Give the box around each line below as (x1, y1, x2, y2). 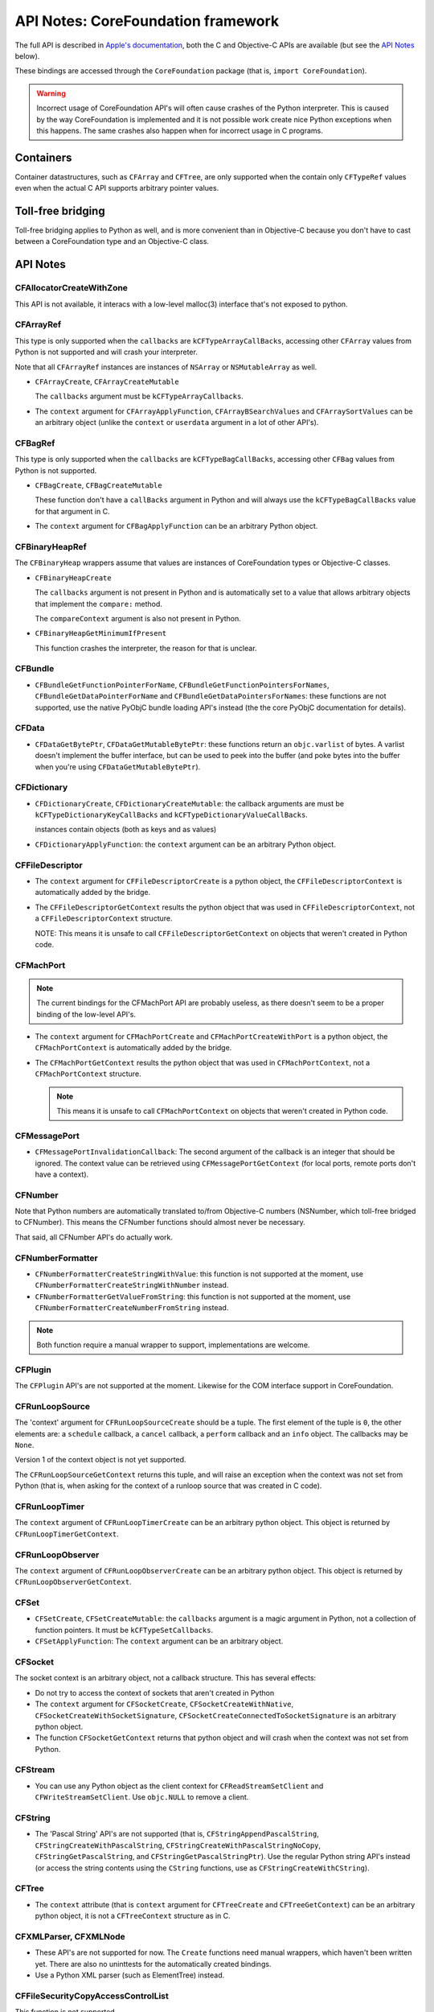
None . (14, 1441, 35, 1450)
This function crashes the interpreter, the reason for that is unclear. (35, 643, 257, 653)
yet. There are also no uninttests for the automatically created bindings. (35, 1959, 272, 1969)
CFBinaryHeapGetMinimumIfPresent (35, 629, 167, 638)
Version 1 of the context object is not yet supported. (14, 1455, 186, 1465)
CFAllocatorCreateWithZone (14, 282, 129, 294)
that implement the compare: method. (35, 599, 162, 608)
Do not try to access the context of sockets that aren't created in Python (35, 1688, 275, 1697)
